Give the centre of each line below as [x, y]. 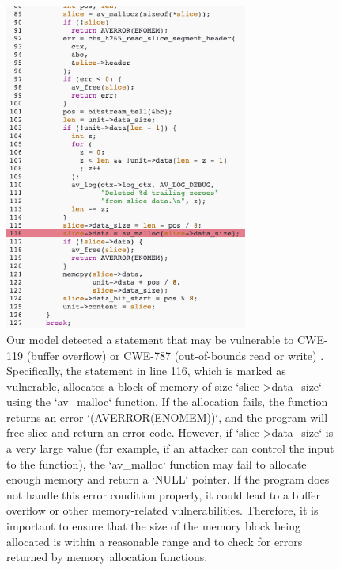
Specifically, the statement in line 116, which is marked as [146, 371]
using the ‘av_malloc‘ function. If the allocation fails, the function [167, 402]
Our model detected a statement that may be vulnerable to [150, 339]
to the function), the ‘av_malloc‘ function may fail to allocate [157, 463]
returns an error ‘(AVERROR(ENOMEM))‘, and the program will [167, 417]
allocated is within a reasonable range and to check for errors [155, 541]
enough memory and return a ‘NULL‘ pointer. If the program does [168, 479]
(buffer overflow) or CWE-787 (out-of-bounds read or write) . [175, 355]
